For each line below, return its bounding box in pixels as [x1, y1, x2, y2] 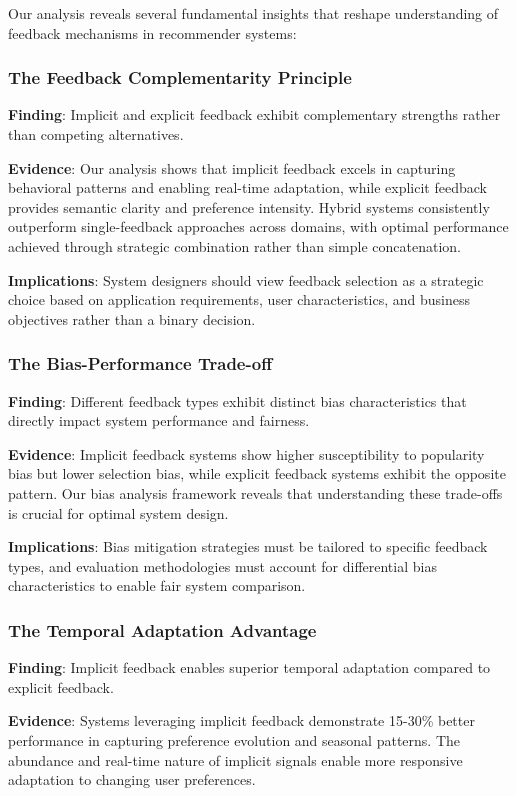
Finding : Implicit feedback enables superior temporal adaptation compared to [8, 657, 491, 678]
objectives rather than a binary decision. [8, 308, 256, 329]
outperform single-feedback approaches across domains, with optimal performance [8, 216, 509, 237]
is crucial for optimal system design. [8, 502, 229, 523]
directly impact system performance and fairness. [8, 410, 310, 431]
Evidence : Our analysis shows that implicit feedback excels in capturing [8, 157, 456, 178]
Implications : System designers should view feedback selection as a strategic [8, 269, 484, 290]
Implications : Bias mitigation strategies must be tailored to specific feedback [8, 536, 488, 557]
